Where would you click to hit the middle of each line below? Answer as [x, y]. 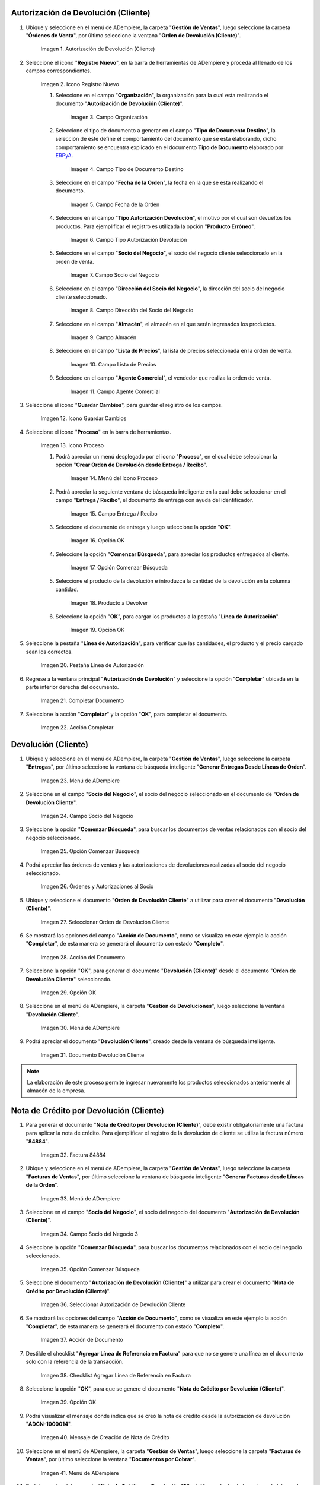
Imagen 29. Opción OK [68, 993]
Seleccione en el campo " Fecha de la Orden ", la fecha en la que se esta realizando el [159, 182]
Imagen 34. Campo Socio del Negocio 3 [89, 1234]
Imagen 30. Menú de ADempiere [80, 1028]
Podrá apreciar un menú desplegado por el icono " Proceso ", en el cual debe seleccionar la [167, 456]
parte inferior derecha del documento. [72, 687]
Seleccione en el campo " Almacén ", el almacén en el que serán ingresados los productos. [166, 324]
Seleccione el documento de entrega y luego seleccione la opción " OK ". [144, 527]
